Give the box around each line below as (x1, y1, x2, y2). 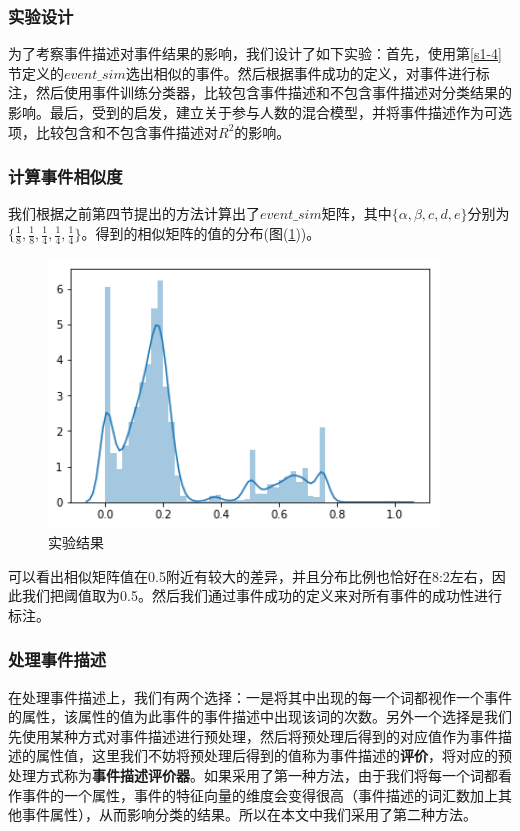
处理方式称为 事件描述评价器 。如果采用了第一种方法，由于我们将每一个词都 (8, 765, 498, 786)
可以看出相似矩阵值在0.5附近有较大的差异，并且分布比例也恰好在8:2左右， (8, 565, 492, 586)
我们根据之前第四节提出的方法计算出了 (8, 203, 260, 224)
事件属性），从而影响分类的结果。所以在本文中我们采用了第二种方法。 (21, 804, 477, 825)
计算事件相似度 (8, 164, 123, 189)
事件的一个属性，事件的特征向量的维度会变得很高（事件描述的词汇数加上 (21, 784, 498, 805)
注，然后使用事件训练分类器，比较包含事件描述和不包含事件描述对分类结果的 (8, 82, 512, 103)
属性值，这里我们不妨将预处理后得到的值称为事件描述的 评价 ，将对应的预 (35, 745, 512, 766)
